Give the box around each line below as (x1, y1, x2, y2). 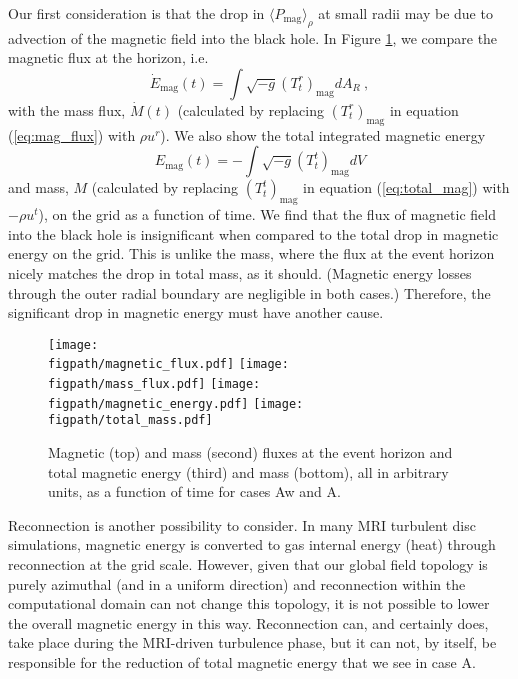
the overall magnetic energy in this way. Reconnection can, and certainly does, (8, 612, 489, 633)
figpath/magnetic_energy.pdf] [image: (48, 396, 304, 411)
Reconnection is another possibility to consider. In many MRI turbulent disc (8, 514, 476, 535)
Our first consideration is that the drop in (8, 3, 265, 23)
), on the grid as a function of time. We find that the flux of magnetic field (38, 204, 496, 225)
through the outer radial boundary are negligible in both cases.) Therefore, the (8, 282, 491, 303)
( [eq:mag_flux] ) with (8, 124, 136, 145)
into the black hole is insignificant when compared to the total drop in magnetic (8, 223, 499, 244)
